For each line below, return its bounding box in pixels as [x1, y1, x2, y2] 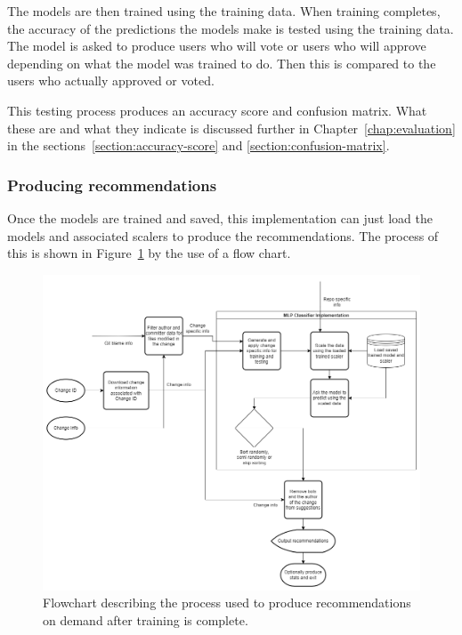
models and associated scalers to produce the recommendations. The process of [7, 226, 439, 245]
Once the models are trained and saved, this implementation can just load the [7, 208, 433, 227]
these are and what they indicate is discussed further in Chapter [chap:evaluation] [7, 118, 456, 137]
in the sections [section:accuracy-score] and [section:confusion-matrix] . [7, 136, 390, 155]
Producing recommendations [7, 173, 217, 196]
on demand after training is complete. [43, 610, 248, 629]
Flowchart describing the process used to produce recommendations [43, 593, 411, 612]
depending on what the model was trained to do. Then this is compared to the [7, 53, 436, 72]
